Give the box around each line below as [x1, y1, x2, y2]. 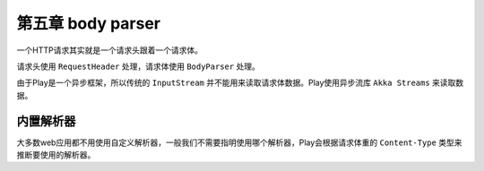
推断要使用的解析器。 [16, 150, 96, 160]
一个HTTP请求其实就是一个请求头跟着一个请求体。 [16, 45, 203, 56]
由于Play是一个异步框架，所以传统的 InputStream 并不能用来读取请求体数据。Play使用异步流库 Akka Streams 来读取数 [16, 77, 464, 89]
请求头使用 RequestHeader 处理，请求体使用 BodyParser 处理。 [16, 61, 260, 72]
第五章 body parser [16, 13, 161, 33]
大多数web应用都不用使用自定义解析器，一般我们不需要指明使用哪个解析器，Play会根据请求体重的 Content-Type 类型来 [16, 137, 462, 148]
